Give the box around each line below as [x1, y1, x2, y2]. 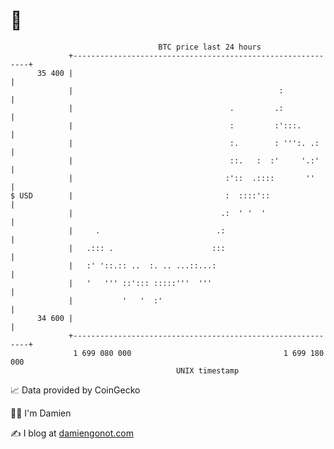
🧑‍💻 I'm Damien [10, 407, 72, 419]
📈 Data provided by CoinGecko [10, 384, 141, 396]
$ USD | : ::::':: [10, 190, 271, 201]
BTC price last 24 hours [158, 42, 262, 52]
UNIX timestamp [175, 365, 240, 376]
